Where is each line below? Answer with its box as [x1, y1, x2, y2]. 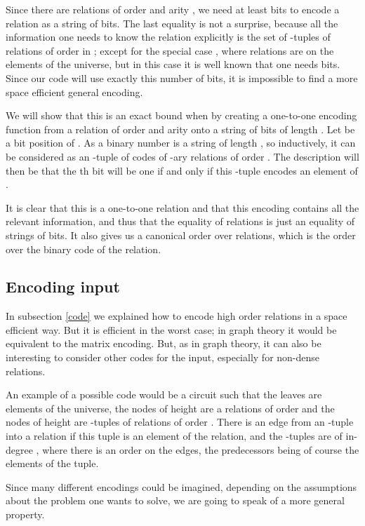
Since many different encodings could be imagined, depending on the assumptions [6, 479, 357, 494]
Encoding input [6, 276, 120, 297]
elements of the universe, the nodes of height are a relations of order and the [6, 400, 335, 415]
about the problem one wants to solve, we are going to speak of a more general [6, 493, 345, 508]
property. [6, 507, 45, 522]
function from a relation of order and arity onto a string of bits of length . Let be [6, 121, 355, 136]
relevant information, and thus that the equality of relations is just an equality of [6, 214, 355, 229]
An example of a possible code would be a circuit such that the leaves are [6, 387, 322, 402]
